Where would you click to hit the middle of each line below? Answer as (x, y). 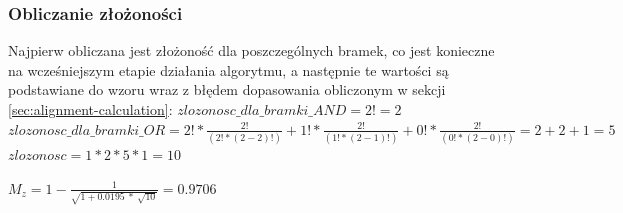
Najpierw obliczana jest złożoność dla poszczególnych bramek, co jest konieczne (251, 50)
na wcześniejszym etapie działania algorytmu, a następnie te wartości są (228, 69)
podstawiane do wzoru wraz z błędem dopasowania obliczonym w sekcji (227, 89)
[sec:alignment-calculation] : (90, 109)
